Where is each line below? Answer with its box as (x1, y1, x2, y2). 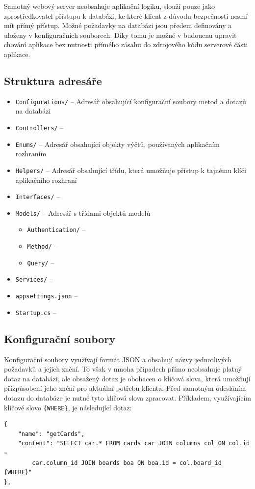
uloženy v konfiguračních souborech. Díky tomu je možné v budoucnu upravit (4, 29, 237, 40)
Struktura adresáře (4, 73, 102, 88)
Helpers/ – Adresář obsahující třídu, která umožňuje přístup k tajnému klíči (15, 165, 246, 175)
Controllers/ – (15, 122, 64, 133)
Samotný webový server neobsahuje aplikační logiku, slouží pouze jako (4, 1, 215, 11)
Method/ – (27, 241, 58, 251)
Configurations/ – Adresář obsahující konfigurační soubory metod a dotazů (15, 96, 246, 106)
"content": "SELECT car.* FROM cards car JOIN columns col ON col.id (18, 440, 250, 447)
